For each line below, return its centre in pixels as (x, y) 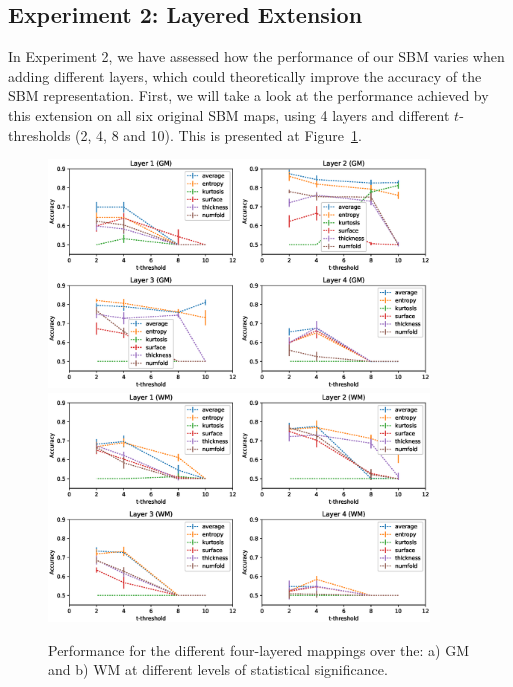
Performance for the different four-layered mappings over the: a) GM (259, 649)
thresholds (39, 134)
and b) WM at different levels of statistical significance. (218, 669)
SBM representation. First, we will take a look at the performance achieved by (248, 95)
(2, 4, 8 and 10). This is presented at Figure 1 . (218, 134)
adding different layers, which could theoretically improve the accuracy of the (245, 75)
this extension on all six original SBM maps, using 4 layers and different (229, 114)
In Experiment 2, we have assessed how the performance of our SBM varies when (256, 56)
